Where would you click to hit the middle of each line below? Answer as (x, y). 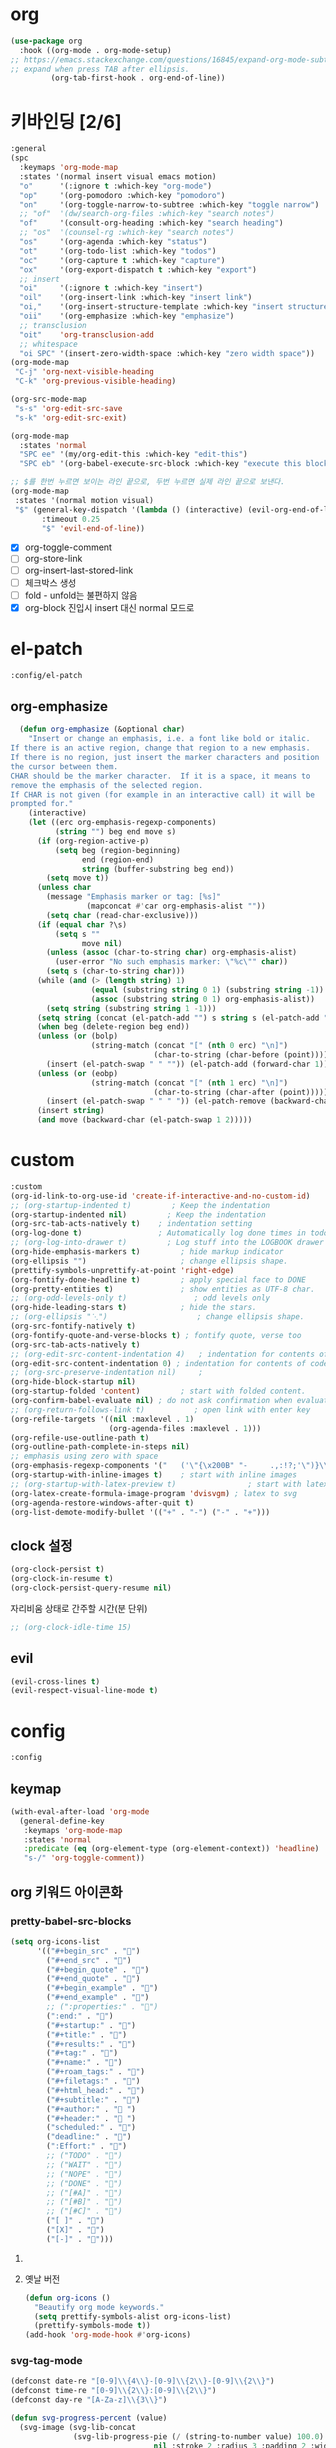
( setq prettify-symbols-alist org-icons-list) (133, 2316)
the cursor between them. (64, 766)
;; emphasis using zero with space (84, 1456)
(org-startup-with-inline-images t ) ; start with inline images (154, 1475)
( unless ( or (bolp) (77, 1036)
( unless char (64, 888)
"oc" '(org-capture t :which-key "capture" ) (122, 260)
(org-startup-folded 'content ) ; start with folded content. (158, 1391)
